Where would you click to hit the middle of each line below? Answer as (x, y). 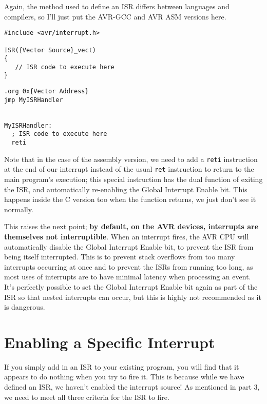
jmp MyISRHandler (34, 100)
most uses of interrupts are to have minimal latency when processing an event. (128, 277)
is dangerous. (25, 307)
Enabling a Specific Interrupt (110, 342)
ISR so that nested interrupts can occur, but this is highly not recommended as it (133, 297)
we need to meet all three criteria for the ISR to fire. (87, 397)
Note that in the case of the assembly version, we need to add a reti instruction (131, 159)
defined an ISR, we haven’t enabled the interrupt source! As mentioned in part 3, (132, 387)
